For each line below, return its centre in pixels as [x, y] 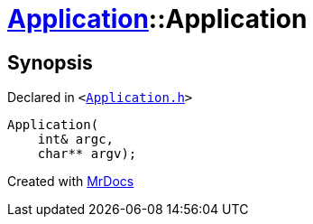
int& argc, [76, 140]
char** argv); [87, 154]
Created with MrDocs [71, 182]
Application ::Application [157, 19]
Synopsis [50, 62]
